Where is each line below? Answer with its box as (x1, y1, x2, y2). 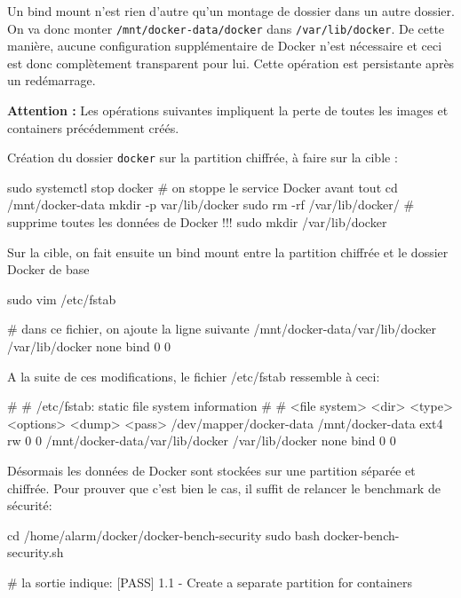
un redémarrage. (7, 71, 96, 90)
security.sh (7, 543, 64, 562)
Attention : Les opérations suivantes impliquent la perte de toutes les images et (7, 101, 449, 120)
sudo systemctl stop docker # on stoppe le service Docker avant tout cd (7, 177, 398, 196)
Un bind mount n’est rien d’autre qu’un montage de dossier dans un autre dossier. (7, 2, 455, 20)
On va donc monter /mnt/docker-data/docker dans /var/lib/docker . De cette (7, 19, 445, 37)
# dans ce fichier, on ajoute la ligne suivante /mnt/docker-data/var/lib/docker (7, 319, 436, 338)
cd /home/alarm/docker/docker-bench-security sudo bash (7, 525, 320, 544)
